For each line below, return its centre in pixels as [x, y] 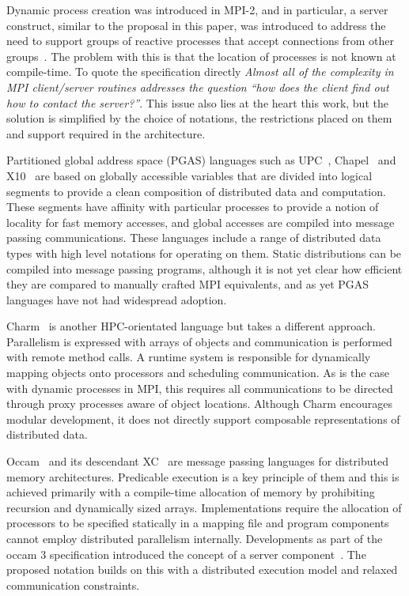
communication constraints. [73, 585]
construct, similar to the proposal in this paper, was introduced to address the [196, 25]
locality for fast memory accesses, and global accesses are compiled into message [201, 222]
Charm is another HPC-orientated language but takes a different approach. [191, 326]
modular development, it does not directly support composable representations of [203, 419]
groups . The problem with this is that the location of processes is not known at [201, 56]
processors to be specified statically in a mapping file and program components [198, 523]
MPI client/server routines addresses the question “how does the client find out [198, 87]
